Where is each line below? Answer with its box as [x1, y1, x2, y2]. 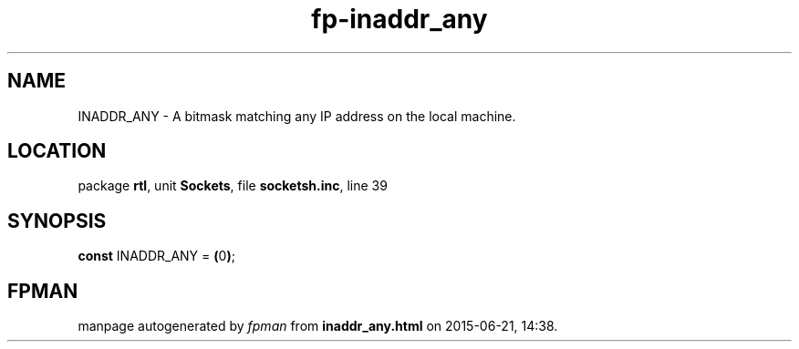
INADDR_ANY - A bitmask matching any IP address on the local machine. [78, 108, 516, 124]
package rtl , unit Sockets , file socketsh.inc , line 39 [78, 178, 388, 194]
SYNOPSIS [7, 209, 107, 232]
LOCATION [7, 139, 107, 163]
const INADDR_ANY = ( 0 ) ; [78, 248, 235, 264]
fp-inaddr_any [311, 4, 488, 35]
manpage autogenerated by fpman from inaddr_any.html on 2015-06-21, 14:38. [78, 318, 558, 334]
